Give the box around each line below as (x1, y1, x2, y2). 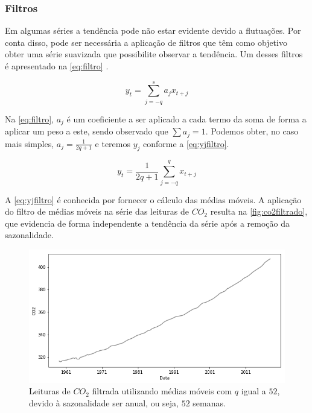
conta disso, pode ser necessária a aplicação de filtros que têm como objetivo (5, 36, 287, 48)
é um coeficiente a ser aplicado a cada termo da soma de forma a (66, 112, 307, 125)
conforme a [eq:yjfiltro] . (143, 137, 229, 150)
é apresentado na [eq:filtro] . (5, 60, 109, 72)
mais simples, (5, 137, 54, 150)
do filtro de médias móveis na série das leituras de (5, 205, 189, 218)
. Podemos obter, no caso (205, 125, 299, 137)
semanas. (193, 396, 226, 409)
